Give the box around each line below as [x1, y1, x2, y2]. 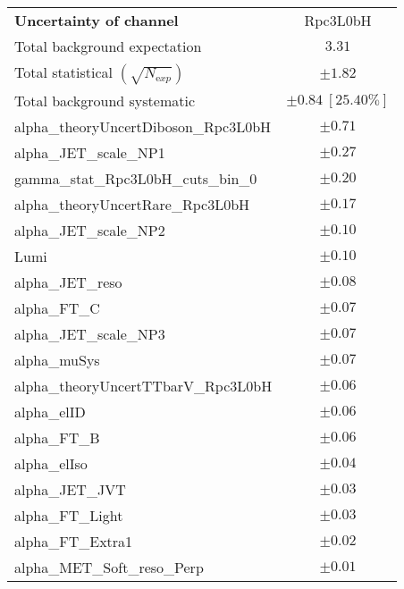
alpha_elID [14, 401, 86, 422]
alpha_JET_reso [14, 272, 122, 292]
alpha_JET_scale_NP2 [14, 220, 165, 240]
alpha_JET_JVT [14, 479, 126, 500]
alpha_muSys [14, 349, 100, 370]
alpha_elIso [14, 453, 88, 474]
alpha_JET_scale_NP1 [14, 142, 165, 163]
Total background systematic [14, 90, 196, 111]
